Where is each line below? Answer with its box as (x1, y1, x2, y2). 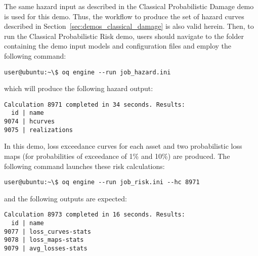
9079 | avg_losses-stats (4, 245, 88, 252)
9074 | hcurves (4, 118, 55, 125)
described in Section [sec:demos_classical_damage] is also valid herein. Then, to (4, 21, 254, 31)
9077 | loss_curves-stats (4, 228, 91, 235)
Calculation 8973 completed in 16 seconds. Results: (4, 211, 185, 219)
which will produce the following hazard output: (4, 83, 153, 94)
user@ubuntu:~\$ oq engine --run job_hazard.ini (4, 68, 171, 76)
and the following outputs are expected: (4, 193, 127, 203)
